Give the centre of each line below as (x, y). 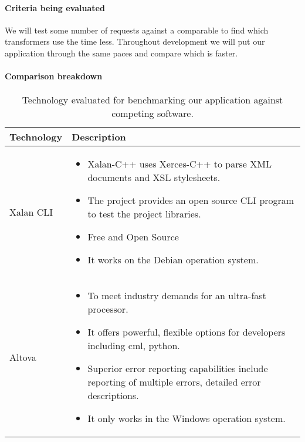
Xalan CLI (31, 212)
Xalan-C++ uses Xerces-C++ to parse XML (179, 164)
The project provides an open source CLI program (191, 200)
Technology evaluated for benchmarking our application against (152, 100)
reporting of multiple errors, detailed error (174, 382)
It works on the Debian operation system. (173, 260)
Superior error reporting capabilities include (178, 369)
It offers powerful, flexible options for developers (187, 332)
